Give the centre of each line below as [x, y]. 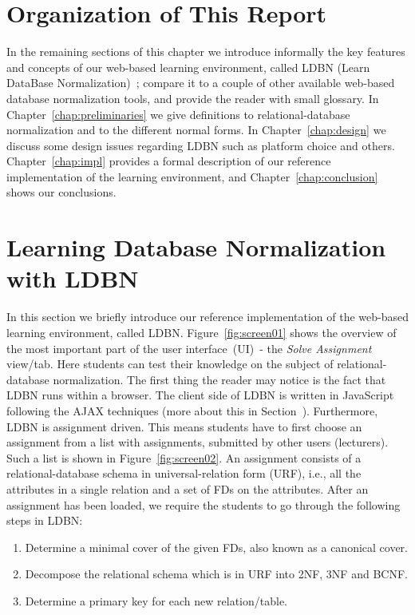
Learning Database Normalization [196, 247]
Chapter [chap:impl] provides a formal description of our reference [169, 161]
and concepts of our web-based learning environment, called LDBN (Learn [188, 67]
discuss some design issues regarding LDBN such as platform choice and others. [201, 145]
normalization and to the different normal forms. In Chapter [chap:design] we [196, 130]
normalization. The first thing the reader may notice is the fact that [219, 379]
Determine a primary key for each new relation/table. [156, 600]
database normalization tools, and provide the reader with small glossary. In [193, 98]
